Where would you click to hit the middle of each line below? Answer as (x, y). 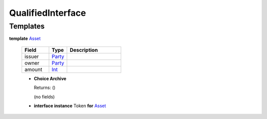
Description (84, 50)
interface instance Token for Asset (70, 106)
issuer (32, 56)
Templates (27, 26)
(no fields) (44, 97)
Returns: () (45, 88)
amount (33, 69)
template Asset (25, 39)
